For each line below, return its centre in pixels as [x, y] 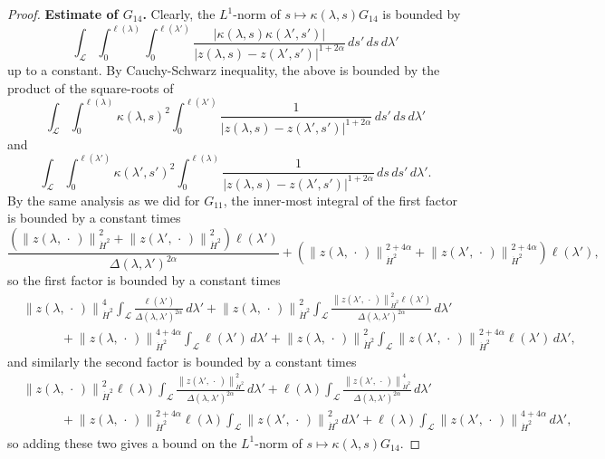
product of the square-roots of [91, 87]
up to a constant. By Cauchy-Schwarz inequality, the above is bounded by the [224, 69]
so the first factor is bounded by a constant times [144, 280]
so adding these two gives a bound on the [122, 442]
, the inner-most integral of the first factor [340, 200]
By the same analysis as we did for [104, 200]
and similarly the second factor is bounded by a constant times [182, 361]
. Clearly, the [179, 14]
